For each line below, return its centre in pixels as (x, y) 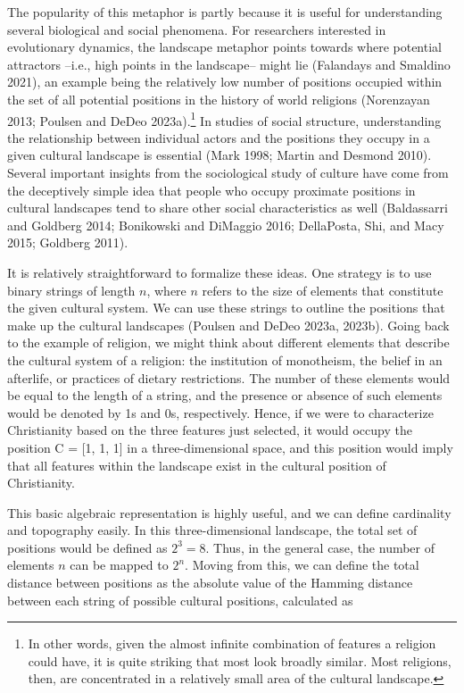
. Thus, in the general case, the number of (320, 547)
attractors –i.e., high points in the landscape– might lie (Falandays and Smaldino (229, 64)
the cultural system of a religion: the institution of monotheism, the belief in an (225, 359)
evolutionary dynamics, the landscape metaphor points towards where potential (224, 47)
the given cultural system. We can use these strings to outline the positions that (226, 308)
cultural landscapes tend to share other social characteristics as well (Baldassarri (228, 208)
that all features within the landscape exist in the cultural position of (197, 465)
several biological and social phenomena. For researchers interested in (197, 29)
